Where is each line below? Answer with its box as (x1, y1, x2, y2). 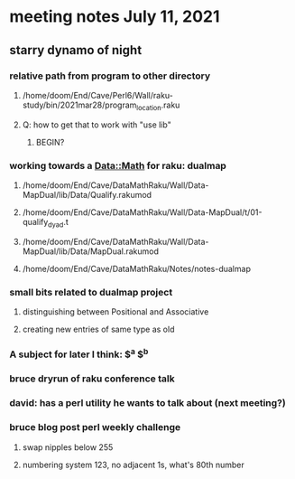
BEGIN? (35, 136, 65, 147)
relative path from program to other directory (9, 70, 211, 82)
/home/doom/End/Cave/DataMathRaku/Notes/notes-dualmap (22, 263, 251, 274)
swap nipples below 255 (22, 441, 114, 453)
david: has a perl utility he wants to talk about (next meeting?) (9, 397, 286, 409)
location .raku (136, 99, 180, 112)
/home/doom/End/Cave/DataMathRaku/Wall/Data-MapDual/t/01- (22, 206, 263, 218)
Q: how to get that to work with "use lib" (22, 119, 171, 130)
